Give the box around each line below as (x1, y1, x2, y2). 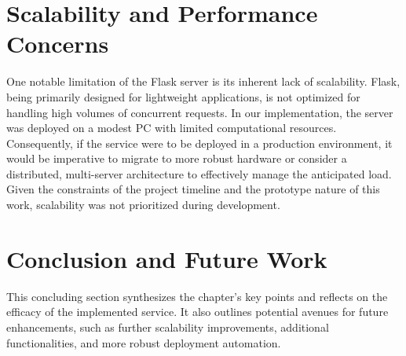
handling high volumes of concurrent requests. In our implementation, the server (6, 104, 393, 120)
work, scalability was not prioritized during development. (6, 196, 280, 213)
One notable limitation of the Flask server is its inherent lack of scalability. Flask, (6, 73, 401, 90)
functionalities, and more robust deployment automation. (6, 334, 281, 350)
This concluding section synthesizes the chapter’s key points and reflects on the (6, 288, 388, 304)
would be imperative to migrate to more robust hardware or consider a (6, 150, 347, 167)
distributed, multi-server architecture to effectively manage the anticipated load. (6, 165, 392, 182)
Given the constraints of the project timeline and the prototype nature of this (6, 181, 380, 197)
